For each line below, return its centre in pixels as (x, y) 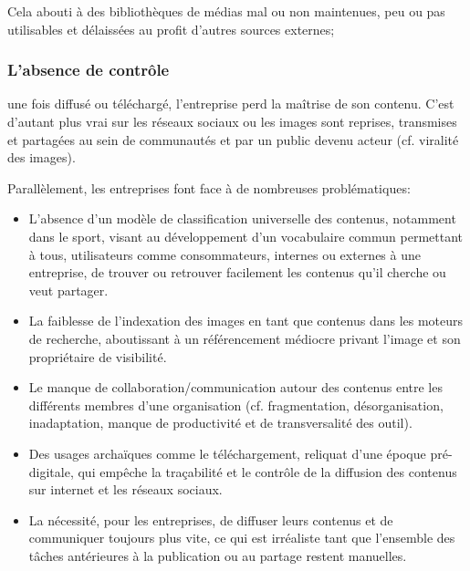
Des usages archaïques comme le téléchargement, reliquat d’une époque (227, 453)
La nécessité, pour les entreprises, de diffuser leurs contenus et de (211, 519)
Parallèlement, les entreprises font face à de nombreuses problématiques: (209, 187)
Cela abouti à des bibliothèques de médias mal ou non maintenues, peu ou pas (226, 11)
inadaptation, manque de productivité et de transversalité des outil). (220, 423)
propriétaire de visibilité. (98, 356)
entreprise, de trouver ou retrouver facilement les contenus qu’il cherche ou (237, 272)
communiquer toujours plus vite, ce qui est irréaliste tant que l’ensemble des (242, 538)
